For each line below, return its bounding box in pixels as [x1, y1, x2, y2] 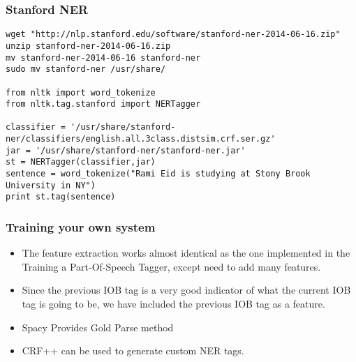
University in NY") [6, 180, 96, 190]
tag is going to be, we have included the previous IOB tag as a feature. [22, 296, 325, 311]
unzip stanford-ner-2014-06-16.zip [6, 40, 171, 51]
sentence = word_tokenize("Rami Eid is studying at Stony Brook [6, 169, 311, 179]
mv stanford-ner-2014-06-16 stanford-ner [6, 52, 201, 63]
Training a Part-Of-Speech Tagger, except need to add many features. [22, 259, 321, 273]
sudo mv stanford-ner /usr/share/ [6, 64, 166, 75]
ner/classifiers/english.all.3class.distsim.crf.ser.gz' [6, 134, 276, 144]
